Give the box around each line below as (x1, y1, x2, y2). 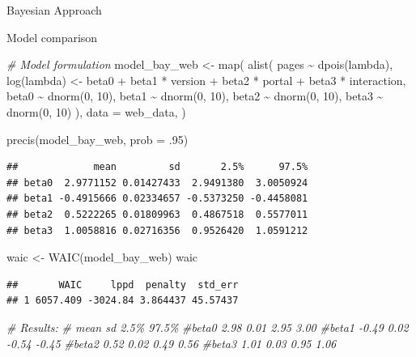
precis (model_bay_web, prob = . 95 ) (6, 130, 189, 147)
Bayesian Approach (6, 2, 102, 18)
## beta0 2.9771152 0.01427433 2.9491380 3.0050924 (6, 176, 308, 189)
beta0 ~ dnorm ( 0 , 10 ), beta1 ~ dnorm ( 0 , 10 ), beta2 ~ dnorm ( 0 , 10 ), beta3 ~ (6, 87, 384, 104)
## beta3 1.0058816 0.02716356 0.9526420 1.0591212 (6, 224, 308, 236)
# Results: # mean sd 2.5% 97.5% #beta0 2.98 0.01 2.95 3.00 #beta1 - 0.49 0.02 (6, 318, 409, 335)
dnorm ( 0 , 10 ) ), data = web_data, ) (6, 103, 186, 120)
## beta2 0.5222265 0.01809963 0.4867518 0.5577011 (6, 208, 308, 220)
